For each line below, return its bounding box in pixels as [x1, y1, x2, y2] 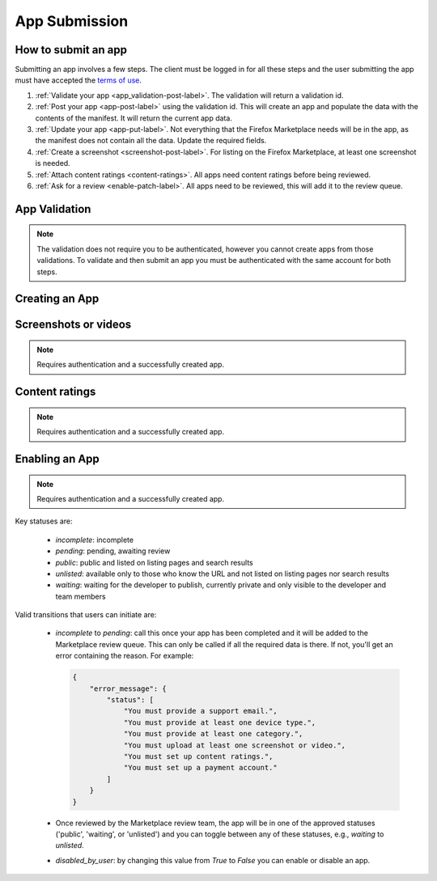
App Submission [15, 12, 129, 30]
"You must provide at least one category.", [123, 729, 303, 739]
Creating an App [15, 292, 100, 306]
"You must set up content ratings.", [123, 752, 274, 760]
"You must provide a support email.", [123, 706, 278, 716]
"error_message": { [89, 684, 168, 693]
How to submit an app [15, 43, 127, 57]
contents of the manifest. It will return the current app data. [35, 113, 232, 123]
